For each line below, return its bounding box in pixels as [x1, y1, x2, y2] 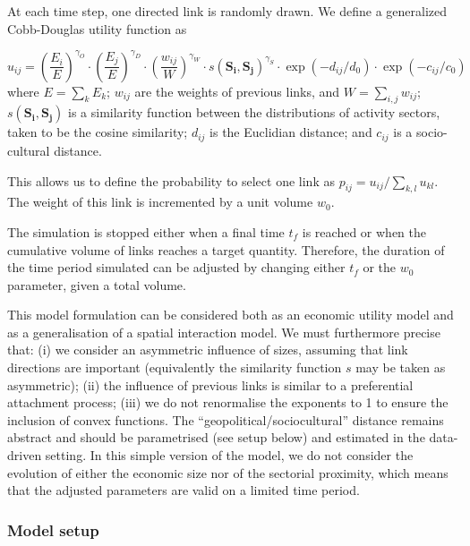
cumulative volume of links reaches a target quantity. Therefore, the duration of [7, 240, 445, 259]
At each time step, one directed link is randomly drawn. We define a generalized [7, 2, 448, 20]
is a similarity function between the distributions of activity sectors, [68, 103, 440, 122]
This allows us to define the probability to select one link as [7, 171, 335, 190]
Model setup [7, 518, 99, 541]
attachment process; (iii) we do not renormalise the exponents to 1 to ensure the [7, 393, 449, 412]
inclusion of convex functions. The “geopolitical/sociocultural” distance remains [7, 410, 444, 429]
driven [7, 446, 42, 465]
